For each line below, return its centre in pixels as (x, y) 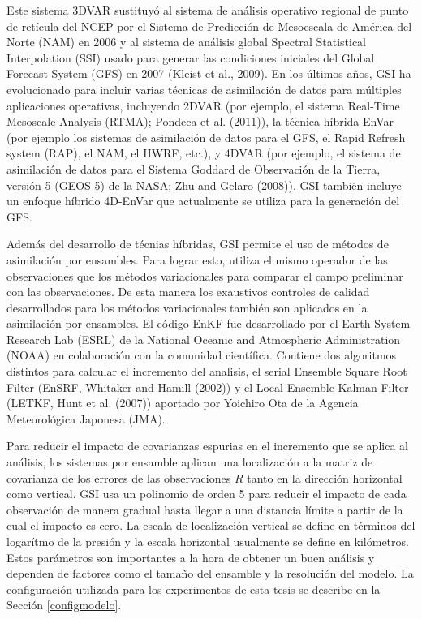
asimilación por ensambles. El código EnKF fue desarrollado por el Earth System (209, 323)
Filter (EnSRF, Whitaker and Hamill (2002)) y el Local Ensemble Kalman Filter (208, 387)
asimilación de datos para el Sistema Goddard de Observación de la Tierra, (194, 168)
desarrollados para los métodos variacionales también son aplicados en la (187, 307)
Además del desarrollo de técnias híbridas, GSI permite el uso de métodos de (198, 244)
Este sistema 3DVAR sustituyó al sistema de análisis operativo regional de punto (208, 10)
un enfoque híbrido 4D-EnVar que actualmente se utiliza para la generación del (203, 201)
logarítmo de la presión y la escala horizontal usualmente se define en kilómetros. (208, 541)
